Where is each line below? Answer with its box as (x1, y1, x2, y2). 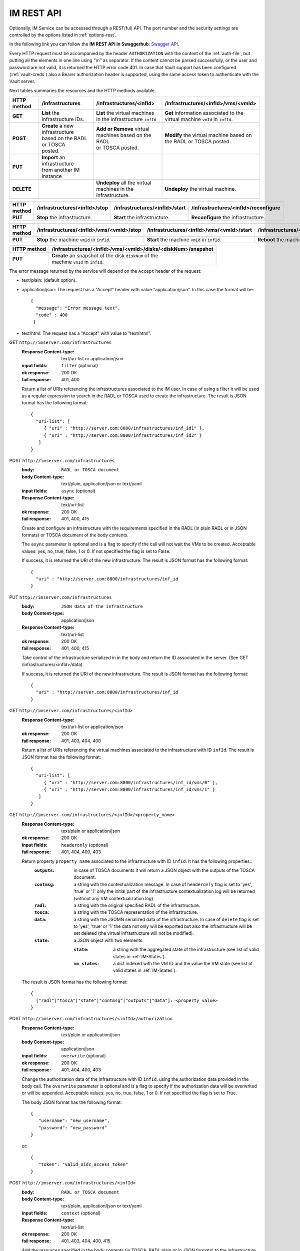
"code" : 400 (35, 312, 68, 318)
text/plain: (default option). (21, 277, 77, 283)
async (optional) (61, 488, 96, 494)
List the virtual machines (96, 110, 154, 117)
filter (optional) (61, 363, 98, 369)
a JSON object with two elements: (73, 937, 144, 943)
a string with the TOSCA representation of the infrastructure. (73, 909, 198, 915)
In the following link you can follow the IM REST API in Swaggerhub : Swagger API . (9, 41, 179, 47)
